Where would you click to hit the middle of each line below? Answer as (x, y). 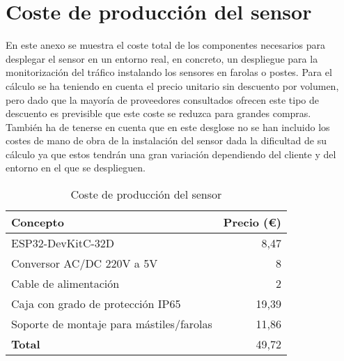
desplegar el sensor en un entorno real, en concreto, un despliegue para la (162, 58)
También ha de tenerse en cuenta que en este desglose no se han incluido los (168, 126)
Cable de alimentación (65, 284)
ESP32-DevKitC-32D (63, 243)
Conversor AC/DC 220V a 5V (85, 263)
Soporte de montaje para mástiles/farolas (112, 324)
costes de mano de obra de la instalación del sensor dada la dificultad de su (166, 140)
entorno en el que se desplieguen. (76, 168)
